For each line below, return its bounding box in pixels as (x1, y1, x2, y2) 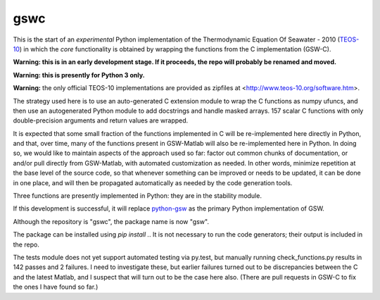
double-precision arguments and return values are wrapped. (13, 116, 189, 125)
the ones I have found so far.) (13, 282, 99, 292)
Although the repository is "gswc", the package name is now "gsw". (13, 217, 209, 225)
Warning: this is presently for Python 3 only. (13, 70, 146, 79)
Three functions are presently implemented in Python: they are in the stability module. (13, 192, 262, 200)
